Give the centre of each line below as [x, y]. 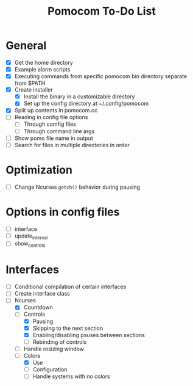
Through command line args [59, 131]
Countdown [38, 307]
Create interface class [42, 294]
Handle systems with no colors [71, 376]
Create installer [33, 90]
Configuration [50, 369]
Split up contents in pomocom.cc [56, 111]
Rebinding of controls [60, 342]
